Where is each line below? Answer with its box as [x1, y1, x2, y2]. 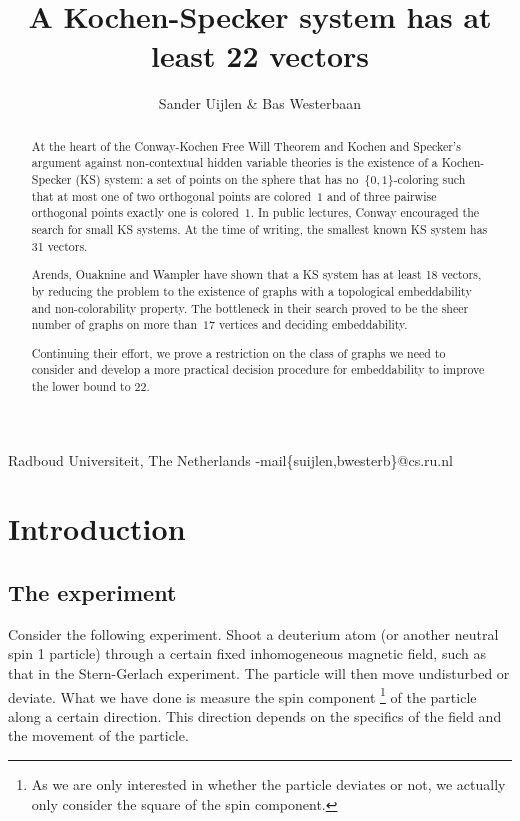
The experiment [8, 577, 177, 608]
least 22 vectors [151, 35, 369, 76]
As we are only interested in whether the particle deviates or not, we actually [31, 774, 506, 795]
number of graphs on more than [31, 316, 198, 333]
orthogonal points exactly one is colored [31, 204, 239, 221]
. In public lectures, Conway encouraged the [250, 204, 480, 221]
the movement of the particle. [8, 725, 189, 746]
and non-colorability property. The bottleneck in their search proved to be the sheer [31, 299, 469, 316]
